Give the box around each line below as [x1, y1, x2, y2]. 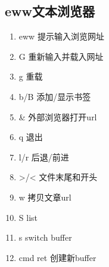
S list [18, 211, 38, 223]
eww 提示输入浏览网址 [18, 30, 104, 43]
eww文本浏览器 [5, 2, 95, 20]
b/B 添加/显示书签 [18, 90, 91, 102]
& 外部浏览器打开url [18, 110, 97, 123]
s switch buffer [18, 231, 72, 244]
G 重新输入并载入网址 [18, 50, 104, 62]
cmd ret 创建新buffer [18, 251, 96, 263]
